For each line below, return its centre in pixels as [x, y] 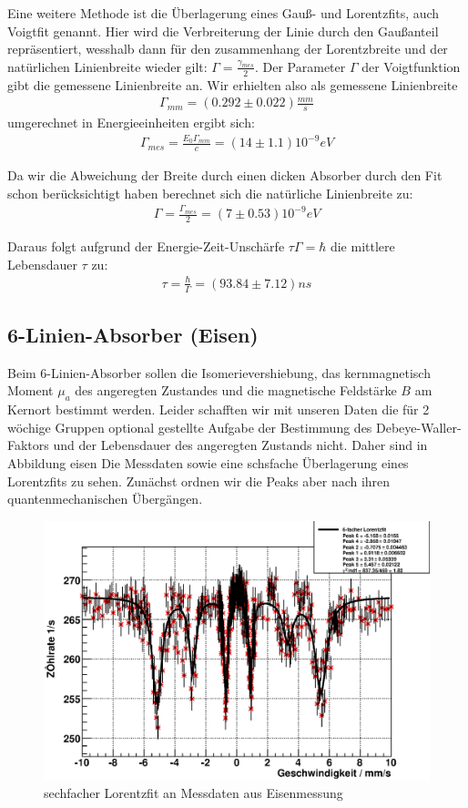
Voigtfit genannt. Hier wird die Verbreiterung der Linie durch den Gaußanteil [223, 31]
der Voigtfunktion [411, 66]
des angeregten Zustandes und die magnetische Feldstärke [236, 390]
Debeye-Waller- [419, 427]
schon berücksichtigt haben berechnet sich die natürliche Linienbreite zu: [210, 193]
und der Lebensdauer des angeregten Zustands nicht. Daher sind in [240, 445]
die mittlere [362, 246]
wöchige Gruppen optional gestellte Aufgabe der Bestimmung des [190, 427]
